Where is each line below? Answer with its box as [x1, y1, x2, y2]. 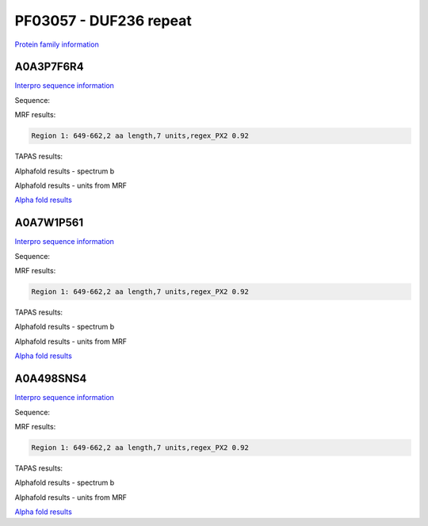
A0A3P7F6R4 [14, 60, 84, 74]
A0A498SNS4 [14, 372, 87, 386]
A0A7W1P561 [14, 216, 83, 230]
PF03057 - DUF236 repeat [14, 12, 192, 29]
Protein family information [14, 40, 99, 49]
